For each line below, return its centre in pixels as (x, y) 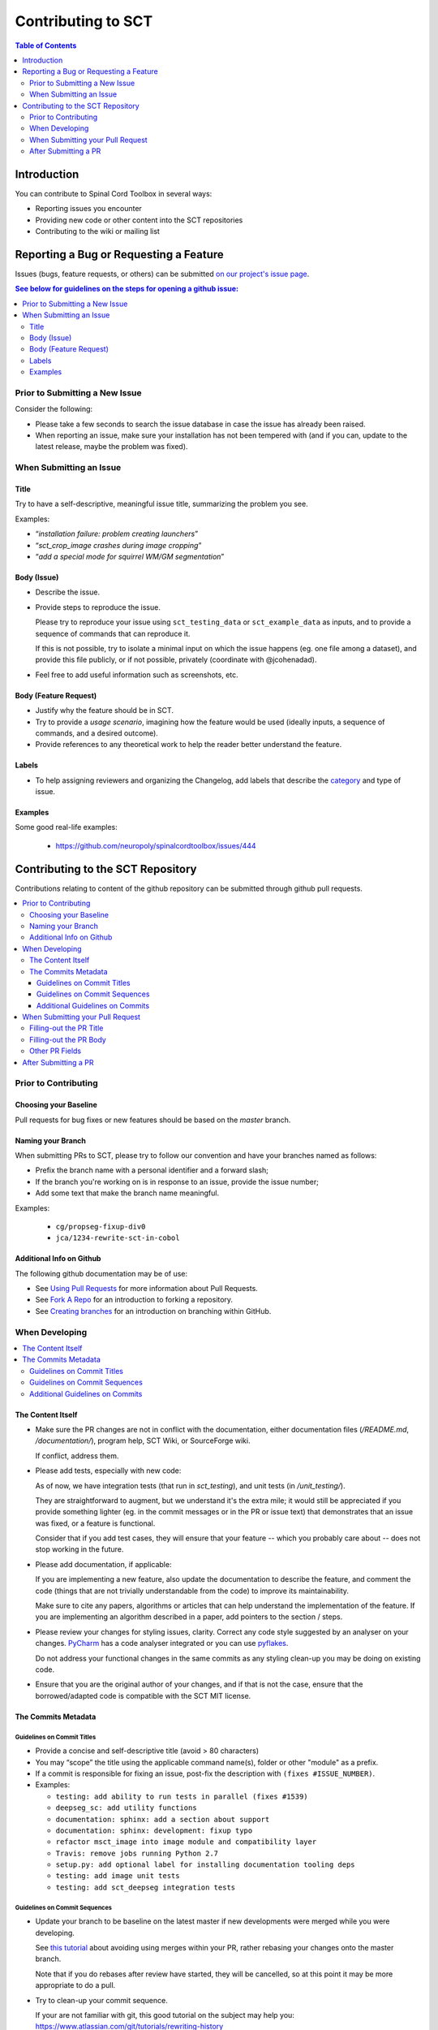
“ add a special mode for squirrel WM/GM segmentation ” (130, 557)
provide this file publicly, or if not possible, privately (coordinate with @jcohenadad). (176, 660)
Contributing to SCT (84, 21)
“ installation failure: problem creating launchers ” (117, 534)
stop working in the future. (79, 1549)
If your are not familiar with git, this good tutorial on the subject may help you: (165, 2015)
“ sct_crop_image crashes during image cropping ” (118, 545)
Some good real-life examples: (66, 827)
